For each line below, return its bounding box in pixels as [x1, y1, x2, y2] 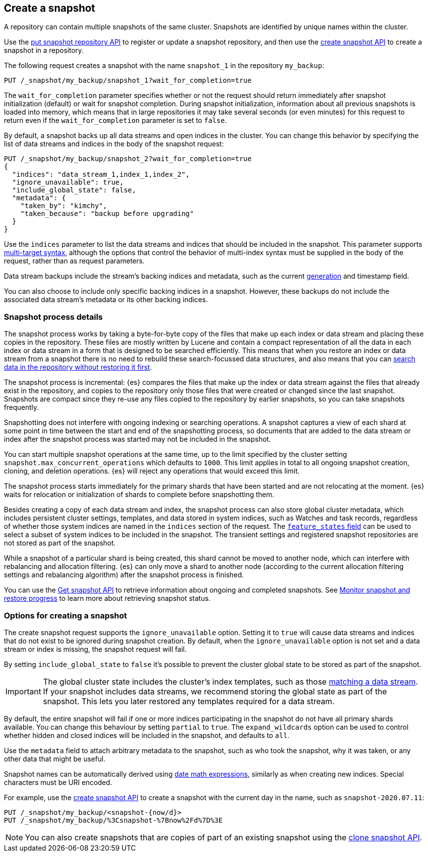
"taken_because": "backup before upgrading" [20, 210, 194, 218]
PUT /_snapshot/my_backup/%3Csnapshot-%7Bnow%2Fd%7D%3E [4, 816, 223, 824]
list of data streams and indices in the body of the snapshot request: [4, 140, 224, 148]
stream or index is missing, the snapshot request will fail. [4, 644, 187, 653]
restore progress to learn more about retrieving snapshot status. [4, 594, 211, 603]
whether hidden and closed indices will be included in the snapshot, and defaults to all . [4, 731, 289, 739]
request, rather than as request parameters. [4, 257, 145, 265]
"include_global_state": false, [12, 186, 136, 194]
